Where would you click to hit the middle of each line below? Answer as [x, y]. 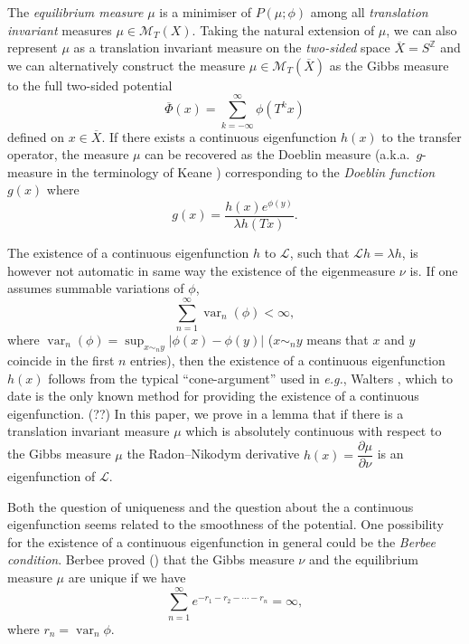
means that [338, 339]
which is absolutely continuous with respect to [314, 431]
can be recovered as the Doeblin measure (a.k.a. [277, 154]
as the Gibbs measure [389, 65]
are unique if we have [127, 578]
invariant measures [60, 29]
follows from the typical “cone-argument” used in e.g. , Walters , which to [250, 378]
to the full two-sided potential [90, 85]
